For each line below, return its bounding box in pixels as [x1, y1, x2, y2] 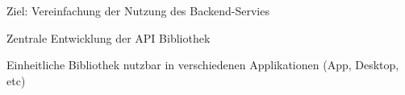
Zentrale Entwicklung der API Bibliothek [6, 29, 211, 46]
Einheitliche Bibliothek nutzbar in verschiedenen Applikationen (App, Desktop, [6, 56, 399, 73]
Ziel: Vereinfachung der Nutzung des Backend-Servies [6, 2, 269, 19]
